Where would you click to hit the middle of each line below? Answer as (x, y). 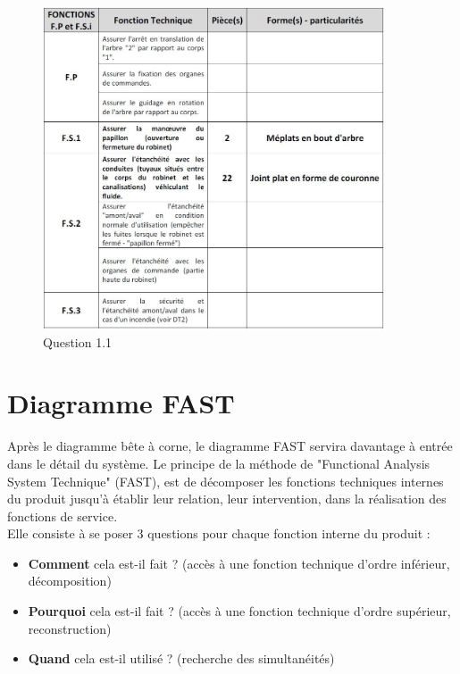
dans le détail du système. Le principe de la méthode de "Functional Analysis (219, 463)
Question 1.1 (78, 341)
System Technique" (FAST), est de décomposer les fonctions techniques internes (226, 481)
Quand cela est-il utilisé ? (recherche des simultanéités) (181, 658)
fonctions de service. (63, 516)
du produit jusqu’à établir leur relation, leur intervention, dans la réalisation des (227, 499)
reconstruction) (70, 628)
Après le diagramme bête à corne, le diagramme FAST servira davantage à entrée (230, 446)
